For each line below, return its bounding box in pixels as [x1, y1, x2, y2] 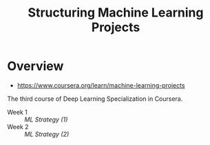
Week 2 [7, 122, 29, 130]
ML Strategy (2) [24, 130, 70, 138]
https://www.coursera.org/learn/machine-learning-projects [17, 81, 185, 89]
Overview [7, 59, 64, 74]
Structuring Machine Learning [28, 5, 204, 21]
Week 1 [7, 108, 28, 116]
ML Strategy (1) [24, 115, 68, 124]
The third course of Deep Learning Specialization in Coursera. [7, 95, 183, 103]
